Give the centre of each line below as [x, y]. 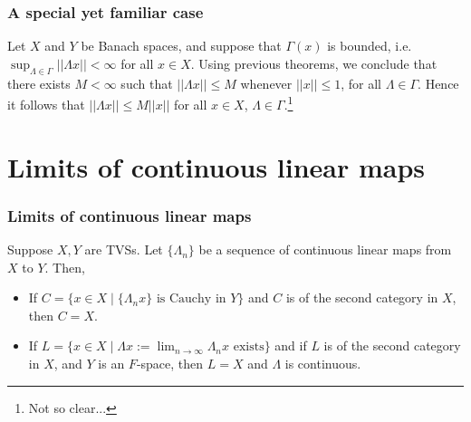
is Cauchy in [191, 299]
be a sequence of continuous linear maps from [325, 249]
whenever [266, 83]
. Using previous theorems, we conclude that [314, 63]
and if [291, 345]
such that [147, 83]
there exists [39, 83]
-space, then [170, 364]
